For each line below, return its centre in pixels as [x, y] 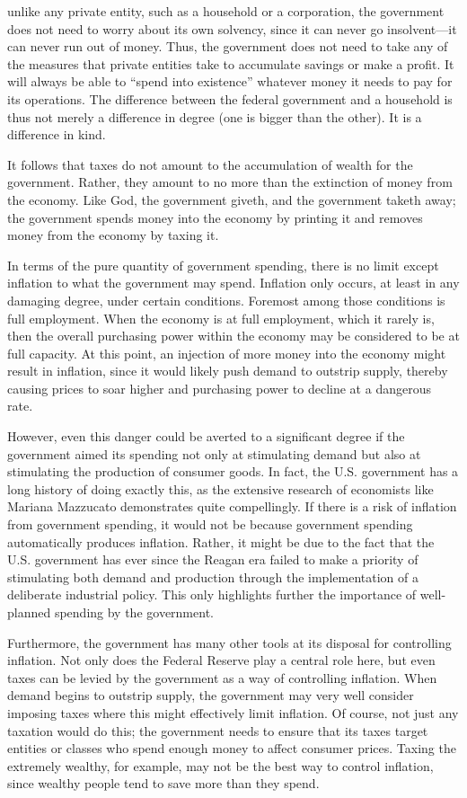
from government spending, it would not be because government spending [210, 524]
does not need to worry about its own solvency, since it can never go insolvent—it [232, 28]
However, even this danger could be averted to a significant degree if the [206, 436]
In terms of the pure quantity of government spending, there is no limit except [223, 265]
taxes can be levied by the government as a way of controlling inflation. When [222, 677]
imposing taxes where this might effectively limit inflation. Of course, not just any [233, 712]
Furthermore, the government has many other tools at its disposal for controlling [229, 642]
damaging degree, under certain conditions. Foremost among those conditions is [226, 300]
